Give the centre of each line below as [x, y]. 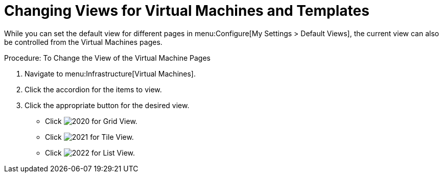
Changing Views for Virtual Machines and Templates [187, 11]
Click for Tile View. [89, 137]
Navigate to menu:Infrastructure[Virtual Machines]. [110, 73]
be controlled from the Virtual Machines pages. [83, 42]
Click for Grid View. [91, 121]
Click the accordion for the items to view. [93, 89]
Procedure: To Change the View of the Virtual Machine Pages [108, 58]
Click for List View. [90, 153]
